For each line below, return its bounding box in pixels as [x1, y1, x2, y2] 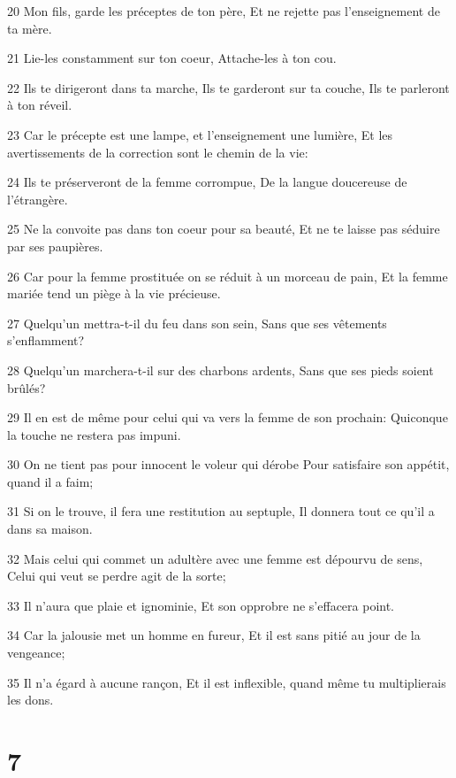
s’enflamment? [7, 331, 85, 350]
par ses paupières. [7, 236, 103, 255]
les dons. [7, 690, 54, 709]
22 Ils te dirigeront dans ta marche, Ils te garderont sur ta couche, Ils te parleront [7, 78, 450, 96]
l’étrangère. [7, 189, 68, 208]
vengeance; [7, 643, 65, 662]
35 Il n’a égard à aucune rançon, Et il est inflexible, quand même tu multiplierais [7, 673, 446, 691]
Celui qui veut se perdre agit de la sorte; [7, 566, 226, 585]
